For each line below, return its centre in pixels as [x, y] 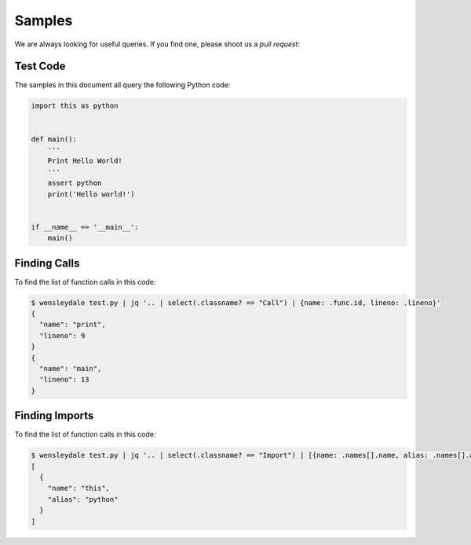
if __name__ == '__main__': [85, 227]
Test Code [40, 66]
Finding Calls [47, 263]
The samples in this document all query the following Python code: [122, 85]
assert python [75, 183]
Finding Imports [54, 416]
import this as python [75, 106]
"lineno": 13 [64, 380]
